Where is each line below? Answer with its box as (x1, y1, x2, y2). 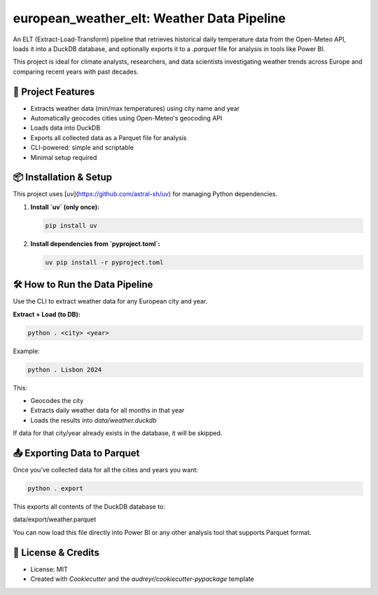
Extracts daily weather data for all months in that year (30, 406, 185, 415)
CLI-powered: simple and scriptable (30, 144, 134, 152)
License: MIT (30, 565, 68, 573)
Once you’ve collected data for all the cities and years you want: (13, 466, 199, 474)
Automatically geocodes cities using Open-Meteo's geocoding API (30, 114, 223, 123)
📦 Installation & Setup (13, 172, 113, 184)
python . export (27, 484, 84, 493)
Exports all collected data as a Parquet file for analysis (30, 133, 187, 142)
